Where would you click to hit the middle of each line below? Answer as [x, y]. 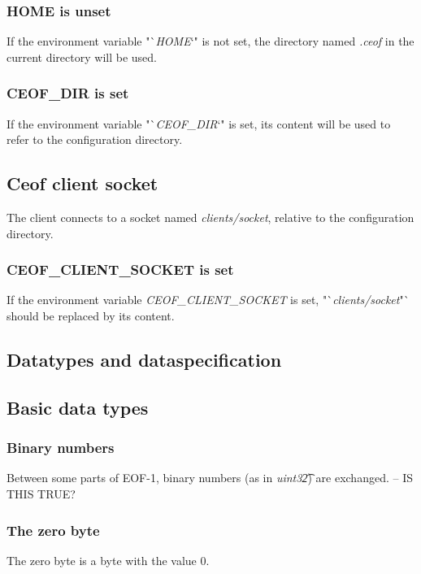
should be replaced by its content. [91, 316]
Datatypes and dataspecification [144, 359]
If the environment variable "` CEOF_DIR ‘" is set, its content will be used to [199, 123]
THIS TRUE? [41, 493]
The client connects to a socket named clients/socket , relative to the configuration [210, 217]
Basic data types [78, 407]
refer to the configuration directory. [95, 139]
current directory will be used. [82, 57]
